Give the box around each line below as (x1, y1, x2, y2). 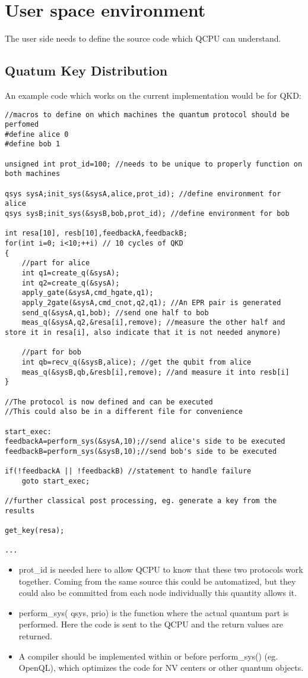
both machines (5, 169, 61, 178)
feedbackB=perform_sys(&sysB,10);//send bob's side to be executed (5, 447, 277, 456)
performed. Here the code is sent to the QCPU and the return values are (18, 618, 283, 630)
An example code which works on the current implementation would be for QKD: (5, 89, 301, 101)
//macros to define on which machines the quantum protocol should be (5, 110, 290, 119)
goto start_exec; (21, 476, 90, 485)
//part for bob (21, 348, 81, 357)
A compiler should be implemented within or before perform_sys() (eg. (18, 649, 278, 662)
